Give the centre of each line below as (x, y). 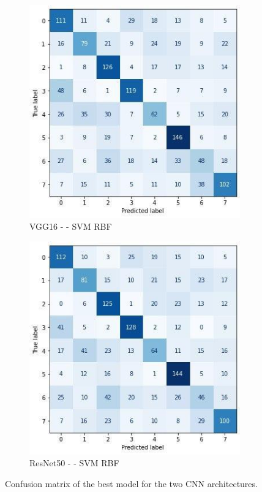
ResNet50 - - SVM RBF (74, 463)
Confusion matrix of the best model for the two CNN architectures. (131, 483)
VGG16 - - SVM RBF (71, 226)
